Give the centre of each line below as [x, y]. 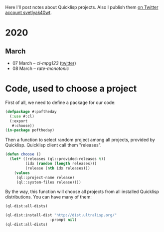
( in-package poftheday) [30, 130]
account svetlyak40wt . [29, 12]
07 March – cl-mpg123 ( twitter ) [44, 63]
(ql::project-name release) [45, 177]
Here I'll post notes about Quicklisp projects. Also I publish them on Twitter [82, 7]
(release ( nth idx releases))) [58, 168]
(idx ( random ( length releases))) [61, 164]
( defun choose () [23, 154]
